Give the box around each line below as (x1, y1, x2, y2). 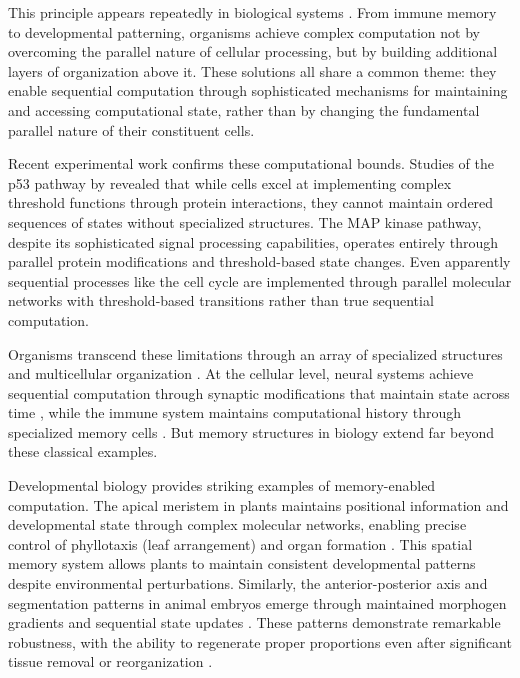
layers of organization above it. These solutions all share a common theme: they (8, 60, 497, 81)
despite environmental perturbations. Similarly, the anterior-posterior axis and (8, 573, 488, 594)
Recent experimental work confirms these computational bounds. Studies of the (8, 153, 494, 174)
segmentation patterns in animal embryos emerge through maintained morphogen (8, 592, 507, 613)
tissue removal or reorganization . (8, 651, 213, 672)
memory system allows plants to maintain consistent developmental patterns (8, 553, 476, 574)
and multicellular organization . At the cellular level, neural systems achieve (8, 363, 474, 384)
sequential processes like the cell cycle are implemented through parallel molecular (8, 270, 512, 291)
